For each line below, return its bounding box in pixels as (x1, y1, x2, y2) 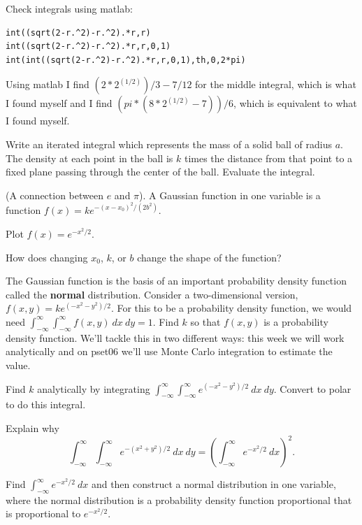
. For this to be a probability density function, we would (110, 301, 352, 315)
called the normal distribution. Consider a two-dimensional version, (6, 287, 298, 301)
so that (190, 314, 221, 329)
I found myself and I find (6, 96, 113, 110)
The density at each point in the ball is (6, 150, 173, 165)
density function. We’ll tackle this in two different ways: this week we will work (6, 330, 345, 345)
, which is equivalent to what (233, 96, 357, 110)
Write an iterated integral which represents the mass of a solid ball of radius (6, 136, 332, 151)
